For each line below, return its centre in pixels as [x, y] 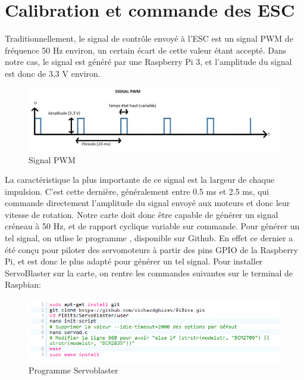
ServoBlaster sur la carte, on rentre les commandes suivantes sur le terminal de [149, 272]
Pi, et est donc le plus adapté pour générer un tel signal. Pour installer [134, 261]
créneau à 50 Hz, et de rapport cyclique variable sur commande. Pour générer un [152, 226]
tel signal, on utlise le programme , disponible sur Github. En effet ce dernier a [149, 238]
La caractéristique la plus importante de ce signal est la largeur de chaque [140, 180]
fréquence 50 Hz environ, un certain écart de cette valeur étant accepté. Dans [146, 50]
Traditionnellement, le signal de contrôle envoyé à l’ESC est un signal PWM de [149, 38]
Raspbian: [23, 284]
